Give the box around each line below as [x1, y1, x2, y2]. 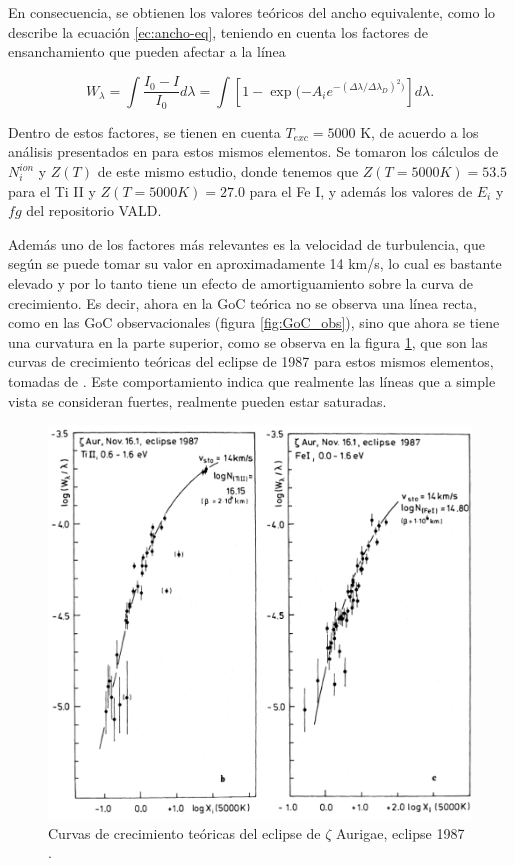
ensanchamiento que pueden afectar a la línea [8, 41, 286, 62]
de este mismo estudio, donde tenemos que [97, 161, 359, 182]
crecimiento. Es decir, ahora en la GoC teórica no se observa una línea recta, [8, 292, 477, 313]
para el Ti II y [8, 180, 96, 201]
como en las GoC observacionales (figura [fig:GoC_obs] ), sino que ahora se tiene [8, 312, 500, 333]
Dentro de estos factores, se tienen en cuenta [8, 121, 281, 142]
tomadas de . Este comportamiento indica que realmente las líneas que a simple [8, 370, 496, 391]
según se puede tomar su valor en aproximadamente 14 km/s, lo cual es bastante [8, 253, 502, 274]
